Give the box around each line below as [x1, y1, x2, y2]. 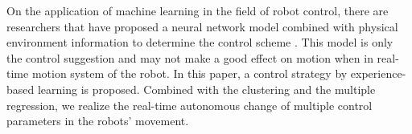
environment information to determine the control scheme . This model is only [6, 34, 393, 51]
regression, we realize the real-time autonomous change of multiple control [6, 96, 373, 113]
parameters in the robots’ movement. [6, 112, 189, 129]
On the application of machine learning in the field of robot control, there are [6, 2, 389, 18]
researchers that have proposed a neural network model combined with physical [6, 18, 398, 35]
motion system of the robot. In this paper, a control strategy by [31, 65, 348, 82]
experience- [350, 65, 406, 82]
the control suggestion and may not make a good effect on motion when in [6, 49, 373, 66]
